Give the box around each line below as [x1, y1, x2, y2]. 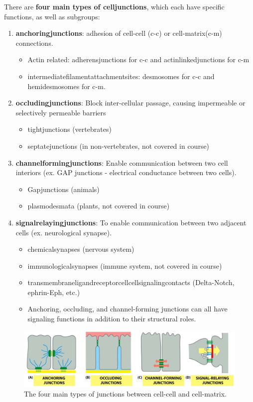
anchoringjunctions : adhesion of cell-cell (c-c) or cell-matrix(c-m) [15, 28, 222, 38]
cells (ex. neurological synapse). [15, 227, 112, 237]
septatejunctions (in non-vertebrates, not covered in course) [27, 140, 210, 151]
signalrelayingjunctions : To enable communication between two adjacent [15, 217, 247, 227]
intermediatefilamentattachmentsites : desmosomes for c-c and [27, 71, 215, 81]
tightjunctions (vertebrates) [27, 124, 112, 134]
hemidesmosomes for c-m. [27, 81, 106, 91]
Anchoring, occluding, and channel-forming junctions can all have [27, 303, 228, 314]
